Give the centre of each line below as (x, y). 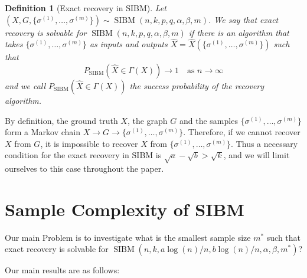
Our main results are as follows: (62, 270)
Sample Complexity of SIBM (125, 209)
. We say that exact (244, 19)
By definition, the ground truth (61, 120)
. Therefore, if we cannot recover (242, 132)
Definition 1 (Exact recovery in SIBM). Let (86, 8)
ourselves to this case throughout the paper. (84, 169)
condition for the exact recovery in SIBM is (83, 155)
